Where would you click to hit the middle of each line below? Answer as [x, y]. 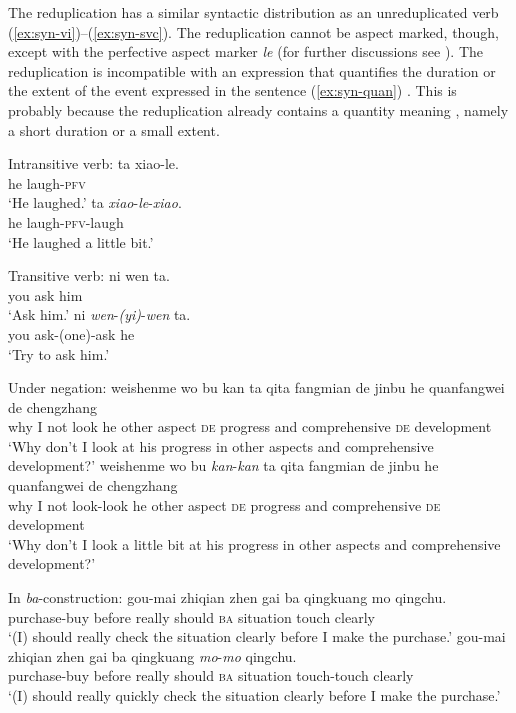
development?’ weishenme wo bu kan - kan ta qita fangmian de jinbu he [223, 465]
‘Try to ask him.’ [59, 353]
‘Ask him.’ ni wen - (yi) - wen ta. [99, 314]
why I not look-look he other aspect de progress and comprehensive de [224, 504]
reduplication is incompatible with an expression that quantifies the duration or [252, 70]
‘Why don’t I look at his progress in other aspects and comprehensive [221, 445]
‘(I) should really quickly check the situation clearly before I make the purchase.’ [254, 695]
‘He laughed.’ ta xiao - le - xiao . [95, 202]
